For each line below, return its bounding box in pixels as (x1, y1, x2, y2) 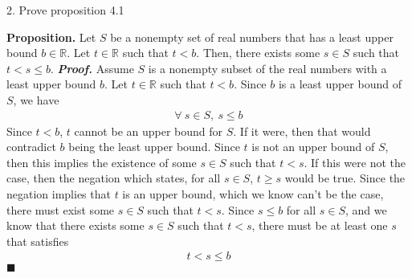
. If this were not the (304, 153, 406, 170)
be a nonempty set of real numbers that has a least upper (110, 28, 394, 45)
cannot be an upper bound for (74, 122, 223, 139)
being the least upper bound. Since (68, 138, 240, 155)
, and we (345, 201, 387, 218)
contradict (6, 138, 56, 155)
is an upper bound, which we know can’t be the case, (122, 185, 384, 202)
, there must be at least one (251, 217, 388, 234)
